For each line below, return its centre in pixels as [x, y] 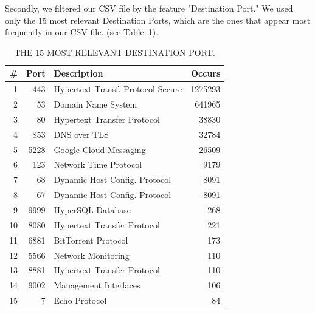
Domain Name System [95, 104]
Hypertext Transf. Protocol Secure [118, 89]
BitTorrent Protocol [91, 240]
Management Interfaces [97, 285]
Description [78, 73]
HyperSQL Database [92, 209]
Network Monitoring [92, 255]
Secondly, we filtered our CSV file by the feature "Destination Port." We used [149, 8]
